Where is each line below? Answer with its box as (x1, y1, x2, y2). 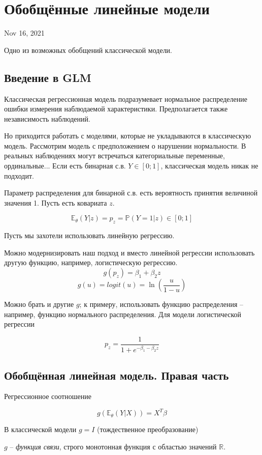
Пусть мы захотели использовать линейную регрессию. (4, 230, 175, 241)
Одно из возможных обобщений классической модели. (4, 44, 173, 55)
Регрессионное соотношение (4, 391, 91, 402)
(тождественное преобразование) (97, 424, 199, 435)
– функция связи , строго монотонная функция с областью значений (10, 441, 217, 452)
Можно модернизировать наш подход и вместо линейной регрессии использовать (4, 247, 255, 258)
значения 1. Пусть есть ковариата (4, 197, 107, 208)
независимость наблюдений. (4, 113, 90, 124)
